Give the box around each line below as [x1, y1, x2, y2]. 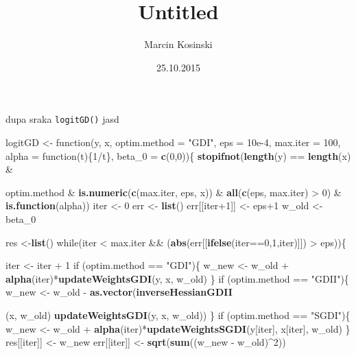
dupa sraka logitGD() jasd [5, 112, 119, 126]
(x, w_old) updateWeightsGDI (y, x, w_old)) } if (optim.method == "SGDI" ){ [5, 307, 351, 322]
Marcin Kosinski [144, 37, 213, 51]
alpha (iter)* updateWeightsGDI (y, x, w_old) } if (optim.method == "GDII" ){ [5, 271, 349, 285]
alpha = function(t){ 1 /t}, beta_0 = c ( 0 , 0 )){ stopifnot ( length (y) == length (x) [5, 148, 351, 163]
